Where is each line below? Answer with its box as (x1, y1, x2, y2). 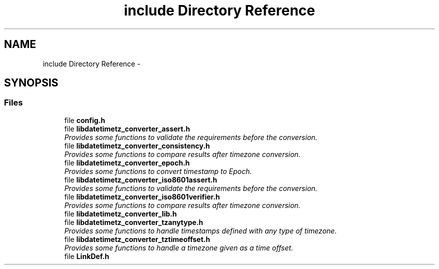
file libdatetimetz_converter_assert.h (64, 124, 190, 133)
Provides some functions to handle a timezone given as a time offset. (64, 243, 293, 252)
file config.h (64, 115, 105, 124)
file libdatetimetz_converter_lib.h (64, 209, 177, 218)
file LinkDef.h (64, 251, 109, 260)
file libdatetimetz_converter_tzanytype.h (64, 217, 203, 226)
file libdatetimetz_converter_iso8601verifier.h (64, 192, 220, 201)
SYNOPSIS (4, 76, 59, 89)
